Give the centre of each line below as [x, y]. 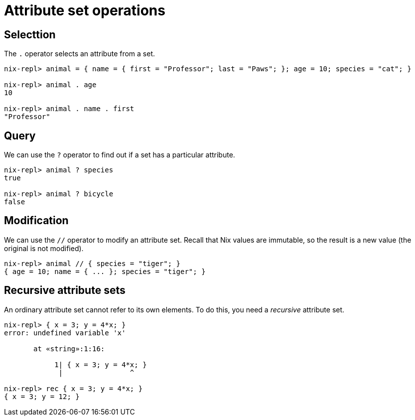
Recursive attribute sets [65, 290]
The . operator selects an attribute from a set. [80, 54]
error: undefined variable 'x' [65, 333]
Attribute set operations [85, 10]
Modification [36, 221]
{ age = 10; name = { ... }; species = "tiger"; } [105, 271]
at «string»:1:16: [69, 349]
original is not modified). [44, 248]
